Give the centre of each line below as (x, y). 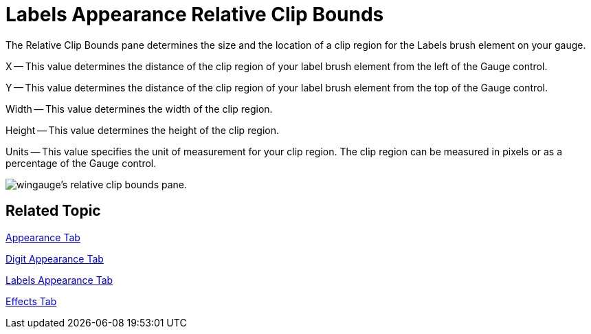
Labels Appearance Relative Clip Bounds (195, 14)
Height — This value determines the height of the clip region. (143, 130)
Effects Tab (31, 301)
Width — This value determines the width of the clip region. (139, 109)
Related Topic (53, 211)
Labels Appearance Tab (59, 280)
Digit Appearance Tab (55, 258)
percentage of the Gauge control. (81, 163)
